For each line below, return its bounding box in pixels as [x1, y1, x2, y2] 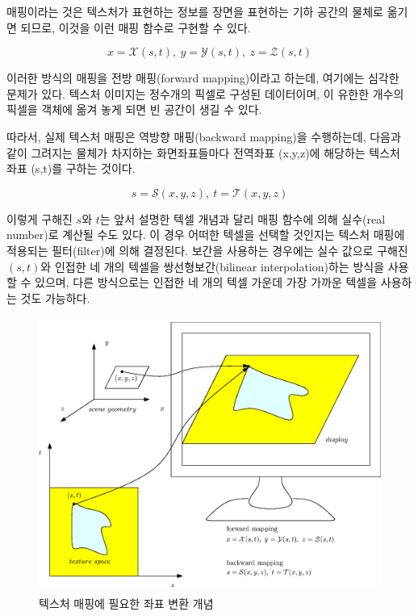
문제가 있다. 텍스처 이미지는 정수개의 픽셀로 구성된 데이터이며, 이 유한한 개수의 [6, 85, 404, 102]
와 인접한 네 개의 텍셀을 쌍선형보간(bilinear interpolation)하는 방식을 [40, 258, 385, 274]
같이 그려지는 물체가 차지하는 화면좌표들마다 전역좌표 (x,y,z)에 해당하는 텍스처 [6, 144, 400, 161]
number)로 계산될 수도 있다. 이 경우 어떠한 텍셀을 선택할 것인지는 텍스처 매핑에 [6, 226, 405, 243]
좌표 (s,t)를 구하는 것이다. [6, 160, 136, 177]
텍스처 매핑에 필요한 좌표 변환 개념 [39, 595, 214, 612]
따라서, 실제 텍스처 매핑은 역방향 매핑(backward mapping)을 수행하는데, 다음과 [6, 128, 401, 145]
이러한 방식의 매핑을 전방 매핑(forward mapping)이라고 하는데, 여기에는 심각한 [6, 69, 399, 86]
